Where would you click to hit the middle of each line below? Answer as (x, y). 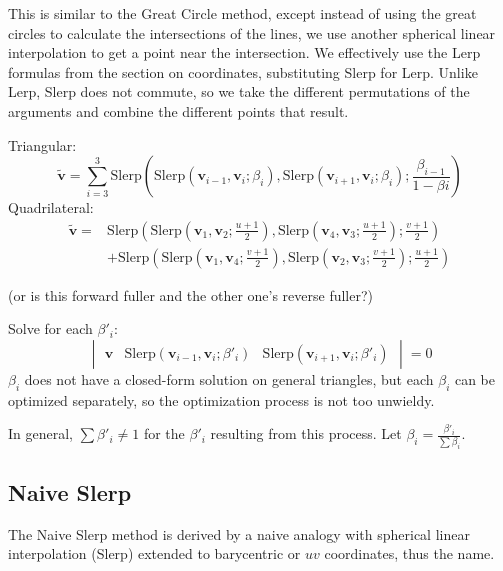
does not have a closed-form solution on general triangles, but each (229, 379)
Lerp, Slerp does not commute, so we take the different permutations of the (239, 91)
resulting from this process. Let (306, 433)
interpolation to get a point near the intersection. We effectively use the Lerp (244, 52)
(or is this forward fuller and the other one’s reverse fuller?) (191, 294)
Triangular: (42, 144)
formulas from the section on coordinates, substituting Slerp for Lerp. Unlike (243, 71)
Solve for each (50, 328)
